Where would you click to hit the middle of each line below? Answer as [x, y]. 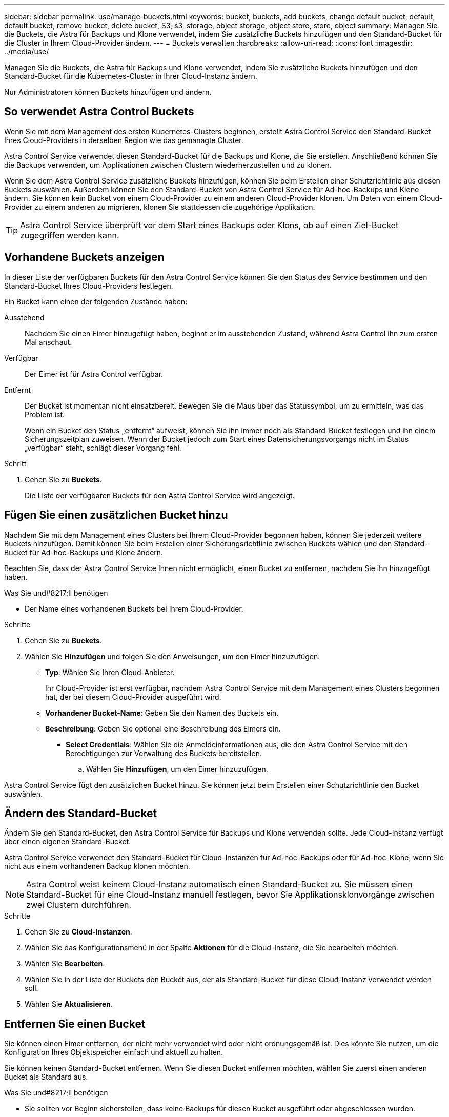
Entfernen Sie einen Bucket [75, 1024]
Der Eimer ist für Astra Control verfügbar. [94, 374]
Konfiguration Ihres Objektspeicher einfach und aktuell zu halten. [114, 1052]
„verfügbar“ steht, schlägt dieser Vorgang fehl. [103, 448]
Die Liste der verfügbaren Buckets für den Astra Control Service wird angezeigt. [160, 495]
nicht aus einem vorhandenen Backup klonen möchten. [97, 866]
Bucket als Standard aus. [46, 1077]
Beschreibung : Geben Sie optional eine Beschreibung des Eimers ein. [163, 728]
